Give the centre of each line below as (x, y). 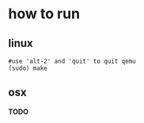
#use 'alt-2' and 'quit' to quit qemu (72, 61)
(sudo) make (28, 68)
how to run (44, 14)
